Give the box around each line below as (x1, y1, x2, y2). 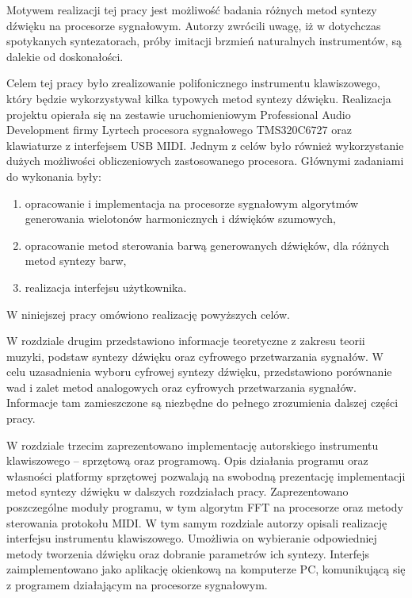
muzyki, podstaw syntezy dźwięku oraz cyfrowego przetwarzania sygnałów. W (6, 347, 383, 364)
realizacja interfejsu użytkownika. (25, 278, 187, 295)
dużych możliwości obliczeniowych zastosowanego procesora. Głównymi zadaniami (6, 152, 404, 169)
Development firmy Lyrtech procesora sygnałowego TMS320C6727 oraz (6, 121, 352, 138)
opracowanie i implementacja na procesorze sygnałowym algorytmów (25, 194, 359, 211)
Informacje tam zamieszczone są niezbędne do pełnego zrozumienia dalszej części (6, 394, 399, 411)
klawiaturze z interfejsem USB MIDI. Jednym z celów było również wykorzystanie (6, 136, 404, 153)
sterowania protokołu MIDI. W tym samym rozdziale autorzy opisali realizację (6, 514, 387, 531)
